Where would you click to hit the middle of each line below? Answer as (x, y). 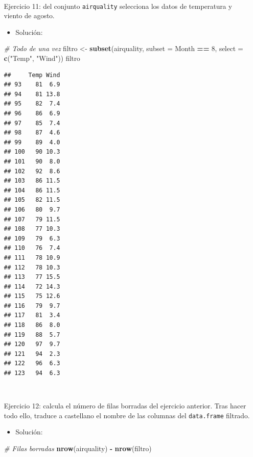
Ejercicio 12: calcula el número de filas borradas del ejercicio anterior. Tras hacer (125, 406)
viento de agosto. (29, 15)
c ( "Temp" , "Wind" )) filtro (42, 58)
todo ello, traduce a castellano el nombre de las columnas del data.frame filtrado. (127, 415)
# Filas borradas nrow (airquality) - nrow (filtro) (78, 448)
